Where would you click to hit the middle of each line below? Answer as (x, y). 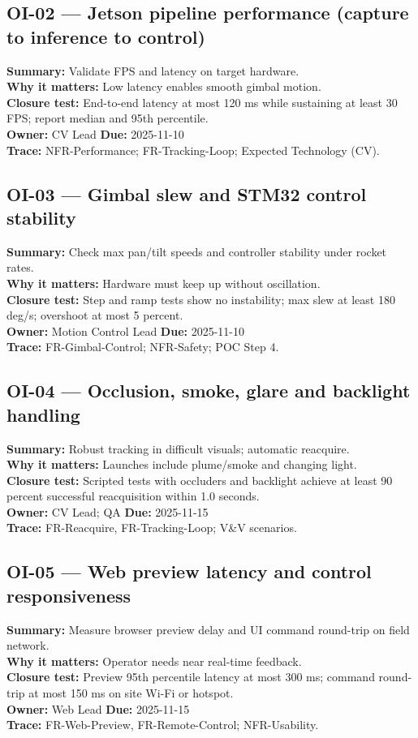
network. (28, 645)
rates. (20, 267)
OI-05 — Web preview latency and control (189, 571)
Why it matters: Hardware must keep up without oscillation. (164, 283)
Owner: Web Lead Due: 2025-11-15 (98, 708)
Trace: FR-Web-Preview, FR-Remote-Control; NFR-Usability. (163, 725)
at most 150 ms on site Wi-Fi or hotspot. (131, 693)
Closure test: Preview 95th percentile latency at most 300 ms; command (191, 677)
